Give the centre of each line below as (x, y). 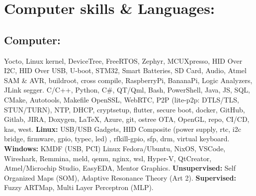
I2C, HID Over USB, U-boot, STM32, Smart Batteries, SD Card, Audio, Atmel (125, 70)
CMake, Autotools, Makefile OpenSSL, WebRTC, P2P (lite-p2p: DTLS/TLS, (122, 99)
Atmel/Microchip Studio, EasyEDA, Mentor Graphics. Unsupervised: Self (120, 168)
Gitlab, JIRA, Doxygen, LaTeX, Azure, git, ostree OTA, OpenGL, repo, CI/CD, (127, 119)
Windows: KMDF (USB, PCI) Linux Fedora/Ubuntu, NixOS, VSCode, (115, 148)
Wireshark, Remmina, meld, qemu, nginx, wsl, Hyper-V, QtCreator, (108, 158)
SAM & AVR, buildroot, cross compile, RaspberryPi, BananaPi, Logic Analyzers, (128, 80)
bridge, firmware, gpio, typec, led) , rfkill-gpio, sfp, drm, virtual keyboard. (117, 139)
